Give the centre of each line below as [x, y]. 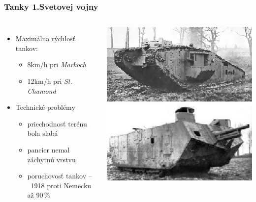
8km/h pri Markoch [57, 64]
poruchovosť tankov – [60, 176]
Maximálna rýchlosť [46, 38]
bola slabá [43, 133]
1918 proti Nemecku [61, 185]
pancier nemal [48, 149]
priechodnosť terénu [57, 123]
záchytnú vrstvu [51, 159]
